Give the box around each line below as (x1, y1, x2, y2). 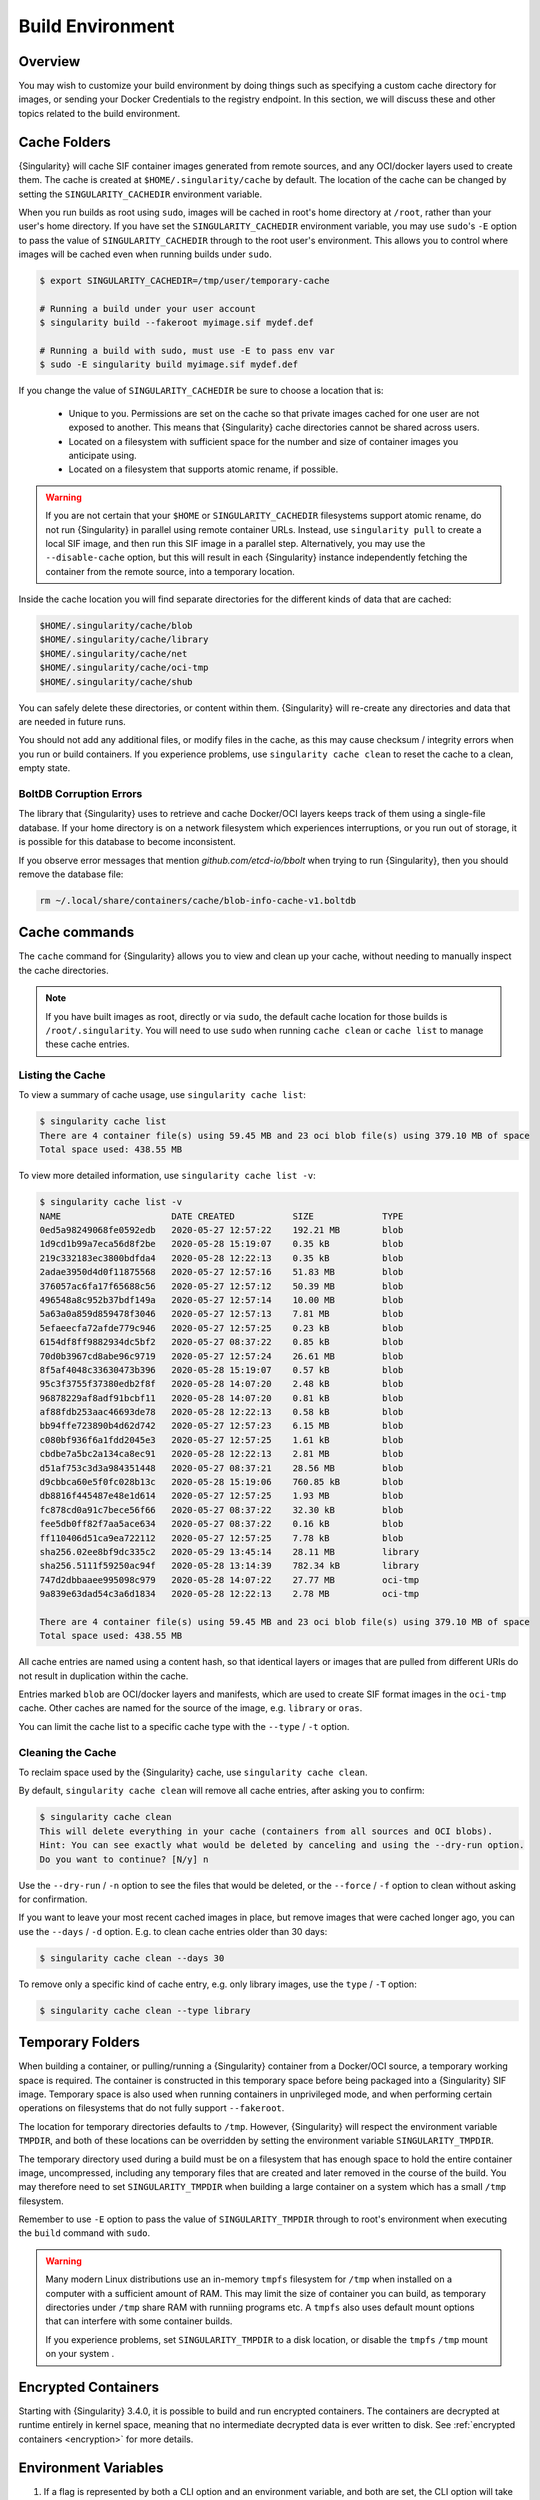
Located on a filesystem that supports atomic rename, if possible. (68, 463, 339, 475)
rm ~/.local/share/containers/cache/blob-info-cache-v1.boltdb (39, 895, 357, 906)
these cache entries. (45, 1038, 130, 1050)
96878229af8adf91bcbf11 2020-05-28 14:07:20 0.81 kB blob (39, 1392, 404, 1404)
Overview (18, 53, 81, 70)
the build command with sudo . (18, 2227, 151, 2239)
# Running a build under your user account (39, 303, 257, 314)
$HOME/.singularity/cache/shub (39, 676, 194, 687)
